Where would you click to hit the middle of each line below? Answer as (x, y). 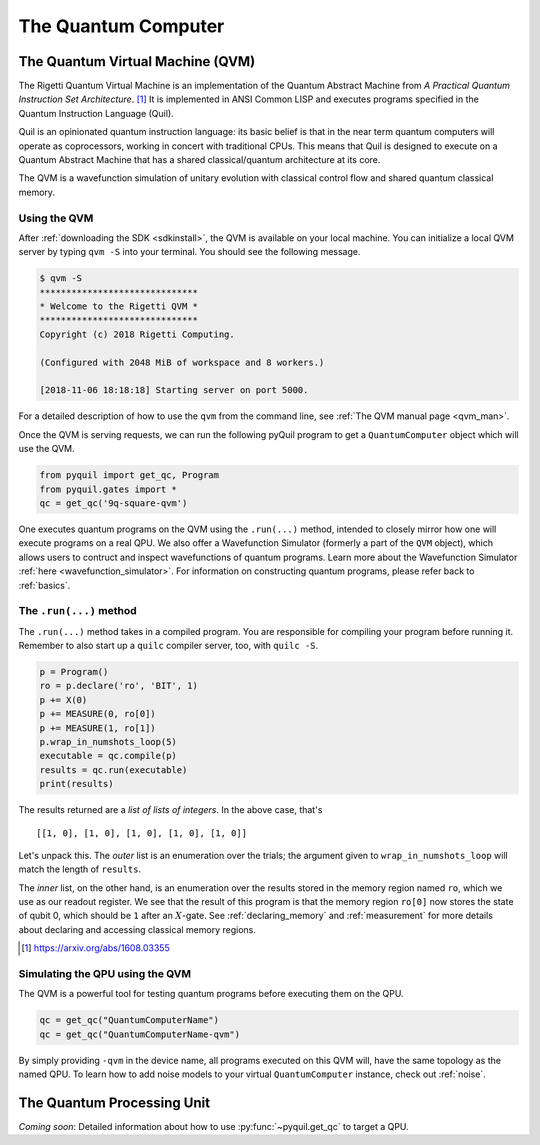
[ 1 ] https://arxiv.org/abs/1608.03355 (95, 948)
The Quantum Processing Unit (114, 1102)
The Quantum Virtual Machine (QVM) (137, 61)
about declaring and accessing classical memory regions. (137, 929)
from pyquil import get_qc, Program (129, 475)
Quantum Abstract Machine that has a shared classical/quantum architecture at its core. (199, 160)
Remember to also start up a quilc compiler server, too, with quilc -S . (168, 646)
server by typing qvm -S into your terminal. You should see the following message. (189, 252)
